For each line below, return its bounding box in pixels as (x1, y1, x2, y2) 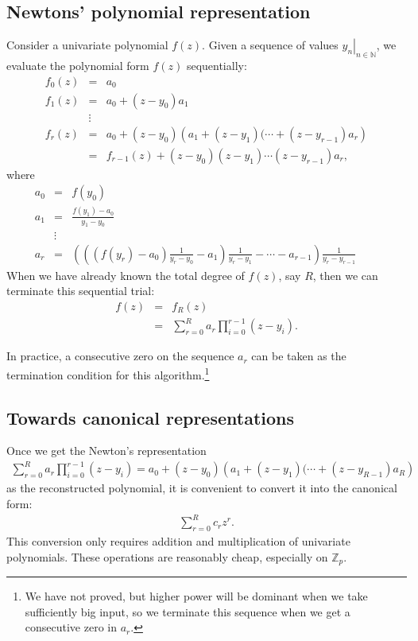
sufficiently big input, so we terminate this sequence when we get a (25, 603, 350, 620)
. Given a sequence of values (202, 37, 339, 53)
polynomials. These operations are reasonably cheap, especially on (6, 548, 328, 565)
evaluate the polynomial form (6, 57, 149, 73)
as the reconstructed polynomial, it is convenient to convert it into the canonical (6, 480, 397, 496)
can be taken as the (251, 348, 346, 364)
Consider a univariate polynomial (6, 37, 168, 53)
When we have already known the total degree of (6, 266, 245, 283)
